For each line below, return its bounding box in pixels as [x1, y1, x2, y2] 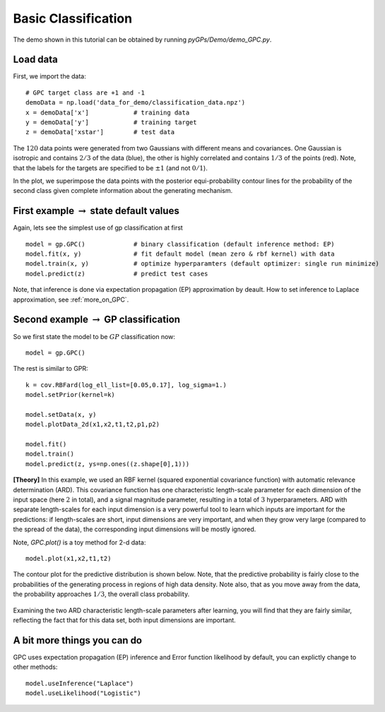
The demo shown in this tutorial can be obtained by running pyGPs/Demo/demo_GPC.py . [13, 35, 272, 44]
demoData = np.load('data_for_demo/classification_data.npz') [25, 99, 246, 107]
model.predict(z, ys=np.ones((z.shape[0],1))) [25, 460, 190, 468]
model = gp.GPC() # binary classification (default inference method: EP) [25, 240, 335, 248]
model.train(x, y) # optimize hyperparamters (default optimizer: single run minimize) [25, 260, 379, 268]
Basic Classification [13, 11, 133, 26]
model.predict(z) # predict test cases [25, 269, 208, 278]
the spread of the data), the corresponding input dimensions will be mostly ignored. [13, 525, 256, 533]
